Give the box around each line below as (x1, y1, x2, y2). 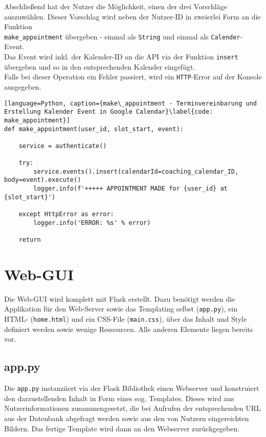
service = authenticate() (18, 142, 107, 150)
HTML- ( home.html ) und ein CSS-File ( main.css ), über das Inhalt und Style (4, 314, 247, 324)
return (18, 236, 41, 244)
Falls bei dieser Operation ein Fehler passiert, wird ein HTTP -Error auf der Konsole (4, 71, 262, 82)
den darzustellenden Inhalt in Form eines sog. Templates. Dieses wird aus (4, 392, 234, 403)
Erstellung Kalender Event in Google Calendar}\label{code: (4, 108, 213, 116)
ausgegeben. (4, 81, 41, 92)
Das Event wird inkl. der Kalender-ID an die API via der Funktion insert (4, 51, 238, 62)
